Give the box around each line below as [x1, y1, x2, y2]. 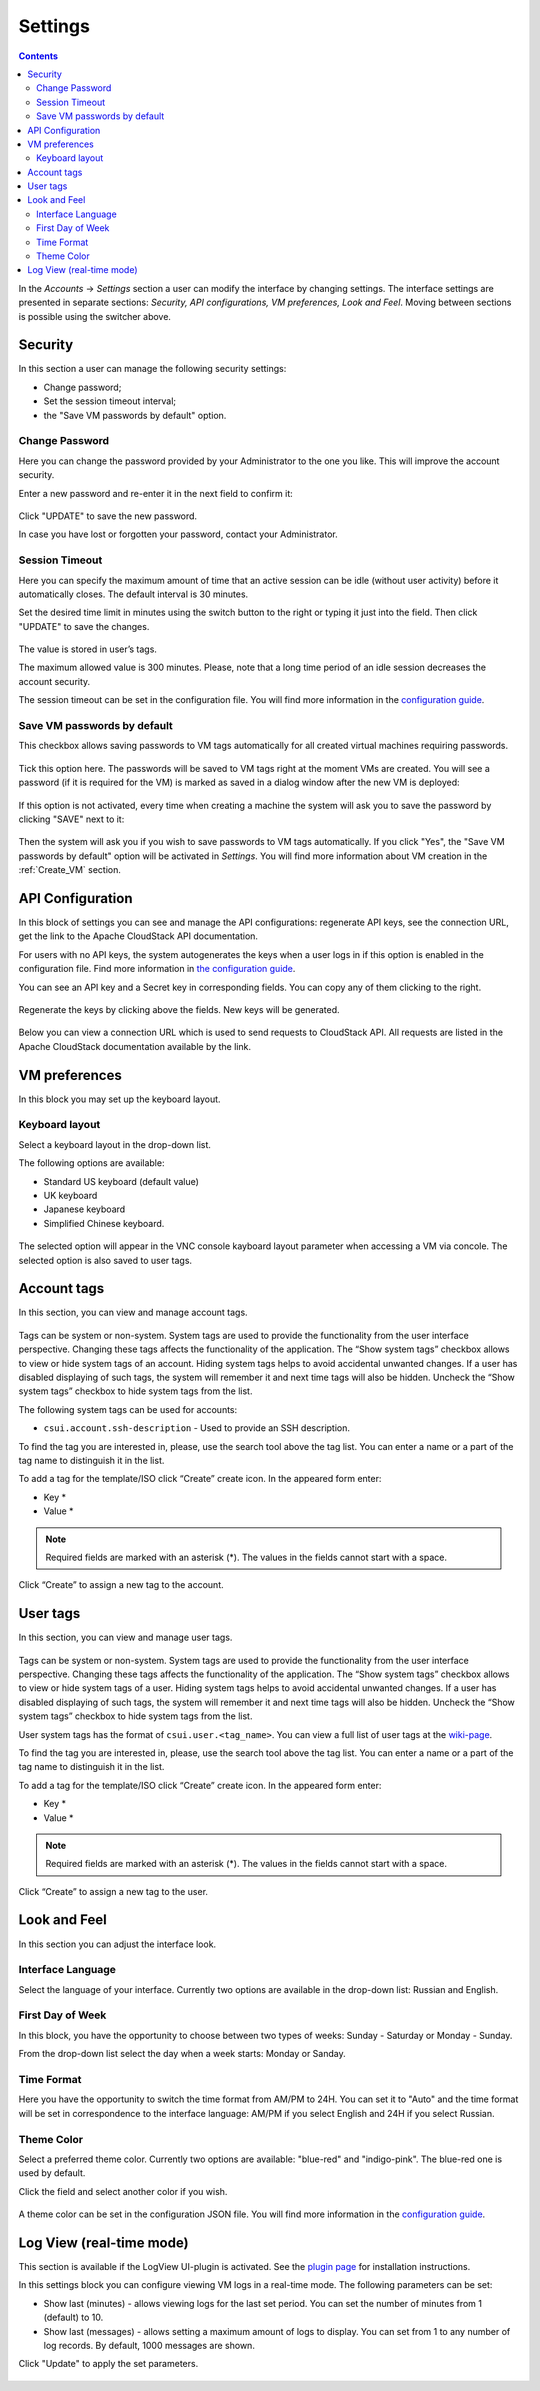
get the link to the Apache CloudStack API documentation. [18, 930, 259, 942]
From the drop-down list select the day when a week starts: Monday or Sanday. [18, 2048, 346, 2060]
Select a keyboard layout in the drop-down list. [18, 1138, 212, 1150]
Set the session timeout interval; [43, 395, 177, 407]
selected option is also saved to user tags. [18, 1254, 193, 1266]
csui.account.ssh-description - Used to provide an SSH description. [43, 1422, 350, 1434]
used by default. [18, 2167, 86, 2179]
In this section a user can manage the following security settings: [18, 363, 287, 375]
